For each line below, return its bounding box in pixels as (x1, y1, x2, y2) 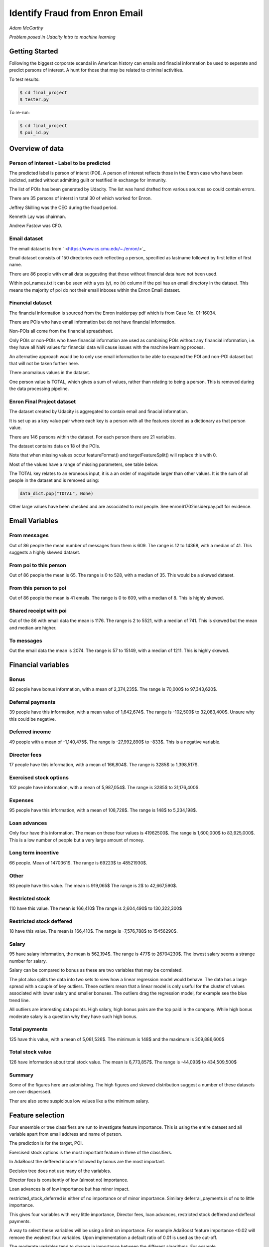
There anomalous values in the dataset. (9, 370, 91, 376)
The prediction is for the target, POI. (9, 1140, 83, 1146)
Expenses (9, 797, 34, 804)
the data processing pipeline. (9, 386, 69, 392)
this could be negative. (9, 716, 56, 722)
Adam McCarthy (9, 25, 43, 31)
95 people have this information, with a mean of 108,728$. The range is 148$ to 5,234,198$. (9, 807, 197, 813)
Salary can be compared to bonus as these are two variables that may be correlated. (9, 967, 183, 973)
